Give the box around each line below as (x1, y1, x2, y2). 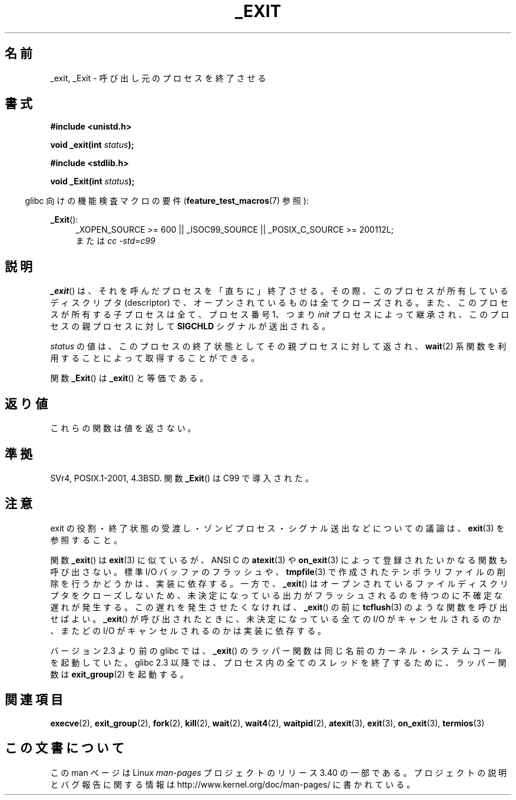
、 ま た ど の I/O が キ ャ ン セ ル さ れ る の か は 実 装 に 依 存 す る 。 (50, 625, 326, 636)
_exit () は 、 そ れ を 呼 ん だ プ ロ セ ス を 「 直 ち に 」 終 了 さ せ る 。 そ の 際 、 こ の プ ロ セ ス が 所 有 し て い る (50, 286, 508, 296)
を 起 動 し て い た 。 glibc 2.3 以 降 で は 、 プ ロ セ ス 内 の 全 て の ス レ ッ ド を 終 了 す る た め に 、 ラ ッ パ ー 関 (50, 657, 507, 667)
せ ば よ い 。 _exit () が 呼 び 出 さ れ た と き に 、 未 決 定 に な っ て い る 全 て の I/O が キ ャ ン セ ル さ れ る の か (50, 613, 501, 624)
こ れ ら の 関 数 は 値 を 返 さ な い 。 (50, 423, 196, 434)
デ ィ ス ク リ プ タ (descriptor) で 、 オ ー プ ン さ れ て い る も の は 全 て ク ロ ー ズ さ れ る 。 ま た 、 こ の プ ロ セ (50, 297, 508, 308)
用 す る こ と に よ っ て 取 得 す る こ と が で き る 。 (50, 353, 260, 363)
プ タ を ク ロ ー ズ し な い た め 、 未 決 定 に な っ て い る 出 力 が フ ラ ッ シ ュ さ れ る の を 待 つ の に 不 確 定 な (50, 590, 502, 600)
